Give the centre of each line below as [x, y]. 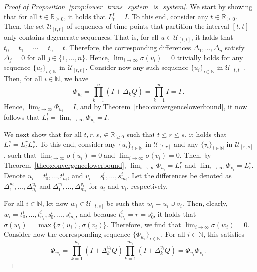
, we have [74, 79]
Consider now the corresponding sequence [67, 234]
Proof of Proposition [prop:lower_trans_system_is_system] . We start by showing [128, 6]
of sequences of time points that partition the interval [148, 26]
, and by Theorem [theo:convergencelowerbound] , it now [161, 106]
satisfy [235, 47]
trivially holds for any [210, 57]
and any [186, 144]
